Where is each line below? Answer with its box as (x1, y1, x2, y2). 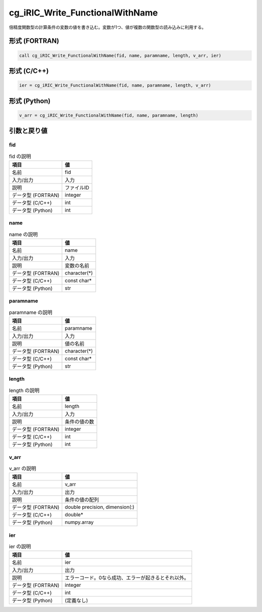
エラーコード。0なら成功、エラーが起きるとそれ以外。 (65, 575, 189, 581)
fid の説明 (9, 153, 32, 160)
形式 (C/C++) (9, 67, 49, 75)
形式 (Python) (9, 97, 51, 105)
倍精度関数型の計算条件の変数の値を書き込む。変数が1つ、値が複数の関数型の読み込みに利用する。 (9, 24, 206, 30)
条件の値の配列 (65, 496, 99, 503)
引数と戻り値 (9, 127, 48, 135)
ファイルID (65, 184, 89, 191)
